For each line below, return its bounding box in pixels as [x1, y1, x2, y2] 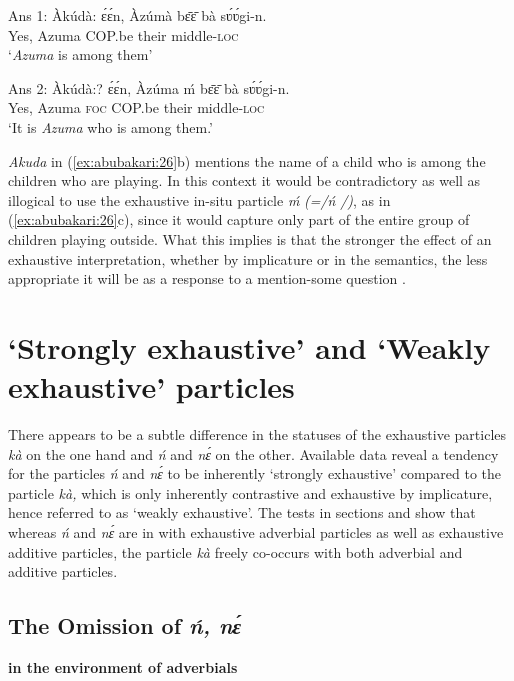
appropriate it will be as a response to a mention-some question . [8, 268, 406, 289]
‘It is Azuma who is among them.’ [8, 116, 214, 137]
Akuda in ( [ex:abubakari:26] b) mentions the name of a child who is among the [8, 150, 486, 171]
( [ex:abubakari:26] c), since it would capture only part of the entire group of [8, 209, 470, 230]
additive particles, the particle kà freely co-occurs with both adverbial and [8, 541, 463, 562]
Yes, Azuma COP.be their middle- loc [8, 24, 239, 45]
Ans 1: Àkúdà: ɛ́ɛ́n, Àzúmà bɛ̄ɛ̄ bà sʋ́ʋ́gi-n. [8, 5, 267, 25]
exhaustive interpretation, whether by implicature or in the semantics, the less [8, 248, 488, 269]
